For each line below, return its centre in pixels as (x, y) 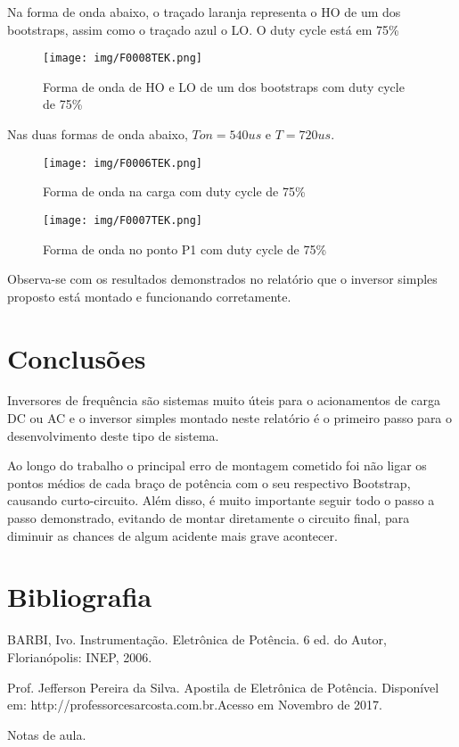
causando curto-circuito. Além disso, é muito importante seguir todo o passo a (221, 500)
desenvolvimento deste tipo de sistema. (113, 435)
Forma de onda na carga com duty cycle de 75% (174, 191)
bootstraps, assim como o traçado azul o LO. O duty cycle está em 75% (203, 29)
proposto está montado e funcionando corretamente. (149, 296)
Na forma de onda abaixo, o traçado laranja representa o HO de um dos (204, 12)
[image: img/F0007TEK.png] (123, 220)
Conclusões (77, 357)
